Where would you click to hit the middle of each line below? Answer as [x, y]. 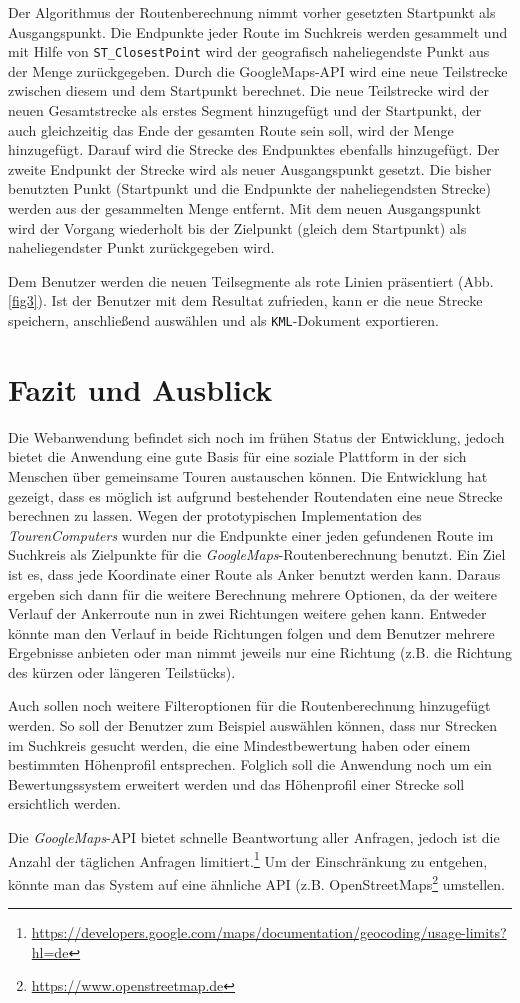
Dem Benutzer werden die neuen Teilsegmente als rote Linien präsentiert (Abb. [251, 280]
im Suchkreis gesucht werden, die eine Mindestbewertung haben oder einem [239, 744]
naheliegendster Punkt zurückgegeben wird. [141, 247]
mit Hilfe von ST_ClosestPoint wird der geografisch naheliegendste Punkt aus [249, 51]
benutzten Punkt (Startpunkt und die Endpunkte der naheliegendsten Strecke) [249, 188]
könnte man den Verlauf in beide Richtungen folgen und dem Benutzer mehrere [251, 632]
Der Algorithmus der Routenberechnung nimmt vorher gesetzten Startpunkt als [252, 12]
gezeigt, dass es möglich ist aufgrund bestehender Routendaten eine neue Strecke [255, 495]
